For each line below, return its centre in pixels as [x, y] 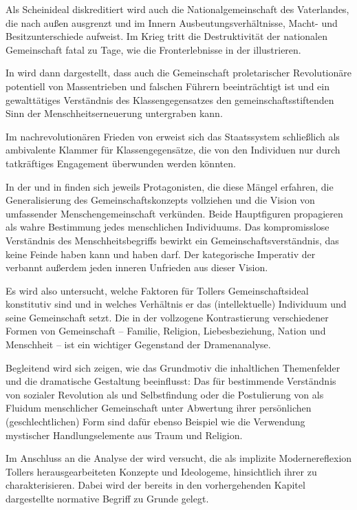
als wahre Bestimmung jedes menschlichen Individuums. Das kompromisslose [167, 227]
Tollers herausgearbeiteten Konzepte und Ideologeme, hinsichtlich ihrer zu [161, 471]
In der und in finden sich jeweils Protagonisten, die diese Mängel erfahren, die [170, 186]
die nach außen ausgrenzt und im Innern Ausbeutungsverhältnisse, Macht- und [172, 22]
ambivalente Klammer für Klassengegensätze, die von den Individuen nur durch [173, 150]
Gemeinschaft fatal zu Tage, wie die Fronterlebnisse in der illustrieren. [153, 49]
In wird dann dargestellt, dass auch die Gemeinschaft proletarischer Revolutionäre [178, 73]
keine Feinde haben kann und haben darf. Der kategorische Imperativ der [161, 254]
